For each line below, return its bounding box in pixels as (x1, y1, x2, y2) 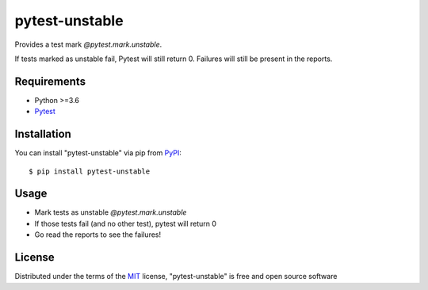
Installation (14, 128, 71, 141)
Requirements (14, 74, 86, 88)
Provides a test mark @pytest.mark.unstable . (14, 40, 162, 49)
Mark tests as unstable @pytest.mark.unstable (34, 208, 187, 217)
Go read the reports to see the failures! (34, 230, 162, 239)
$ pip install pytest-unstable (29, 166, 151, 176)
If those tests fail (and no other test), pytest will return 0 (34, 219, 217, 228)
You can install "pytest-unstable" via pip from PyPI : (14, 148, 182, 158)
